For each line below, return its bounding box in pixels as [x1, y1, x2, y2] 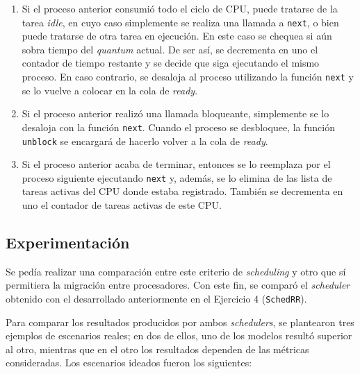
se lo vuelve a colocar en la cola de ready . [22, 83, 198, 97]
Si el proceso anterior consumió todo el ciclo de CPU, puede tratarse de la [22, 1, 338, 15]
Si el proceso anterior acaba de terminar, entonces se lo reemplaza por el [22, 157, 331, 171]
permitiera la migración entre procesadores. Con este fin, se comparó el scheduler [6, 278, 350, 292]
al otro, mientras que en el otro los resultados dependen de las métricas [6, 341, 309, 356]
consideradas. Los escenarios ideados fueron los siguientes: [6, 355, 252, 370]
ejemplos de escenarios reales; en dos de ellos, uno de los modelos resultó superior [6, 328, 352, 343]
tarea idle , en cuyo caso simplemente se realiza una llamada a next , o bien [22, 15, 339, 29]
